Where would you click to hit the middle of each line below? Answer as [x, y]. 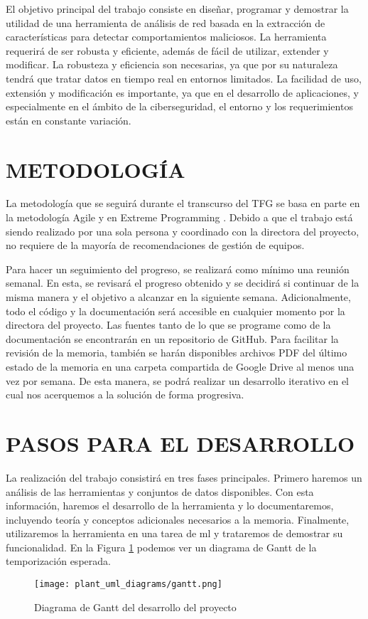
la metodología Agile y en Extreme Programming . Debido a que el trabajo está [179, 217]
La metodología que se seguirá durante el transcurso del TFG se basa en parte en [183, 203]
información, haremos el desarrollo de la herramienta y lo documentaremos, [170, 506]
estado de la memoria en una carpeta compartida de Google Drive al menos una [180, 366]
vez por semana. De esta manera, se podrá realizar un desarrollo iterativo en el [177, 380]
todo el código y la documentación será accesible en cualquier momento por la [175, 311]
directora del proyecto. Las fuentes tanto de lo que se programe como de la [168, 325]
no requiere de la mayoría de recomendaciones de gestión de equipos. [155, 245]
